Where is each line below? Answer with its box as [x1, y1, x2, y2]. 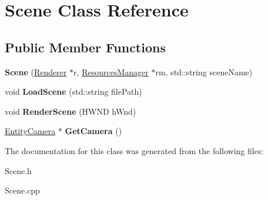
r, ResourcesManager [73, 65, 149, 78]
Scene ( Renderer [5, 65, 67, 78]
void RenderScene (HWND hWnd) [5, 105, 136, 117]
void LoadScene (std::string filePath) [5, 85, 142, 98]
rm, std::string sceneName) [155, 65, 253, 78]
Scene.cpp [5, 184, 40, 196]
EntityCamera [5, 125, 56, 137]
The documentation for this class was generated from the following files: [5, 144, 264, 156]
